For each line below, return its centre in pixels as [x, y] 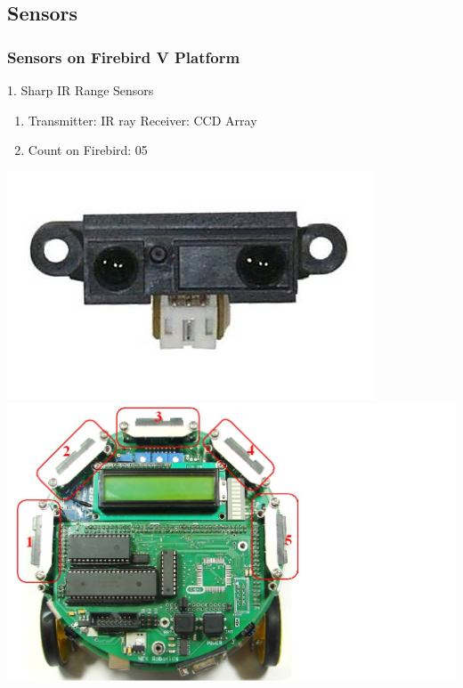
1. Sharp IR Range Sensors [81, 90]
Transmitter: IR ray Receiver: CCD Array [142, 120]
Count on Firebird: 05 [88, 150]
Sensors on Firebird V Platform [124, 57]
